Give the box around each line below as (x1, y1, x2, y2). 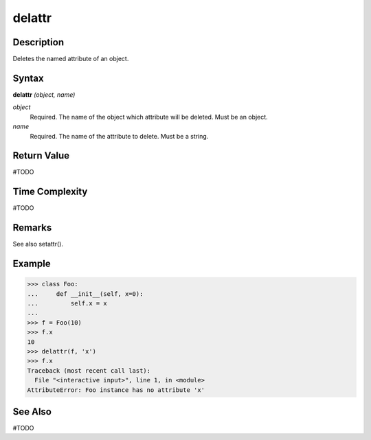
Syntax (12, 72, 44, 84)
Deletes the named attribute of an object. (12, 55, 129, 63)
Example (12, 258, 51, 270)
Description (12, 36, 65, 48)
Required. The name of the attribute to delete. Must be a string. (30, 132, 209, 140)
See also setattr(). (12, 240, 63, 248)
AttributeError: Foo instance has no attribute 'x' (27, 386, 205, 394)
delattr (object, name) (12, 90, 76, 99)
